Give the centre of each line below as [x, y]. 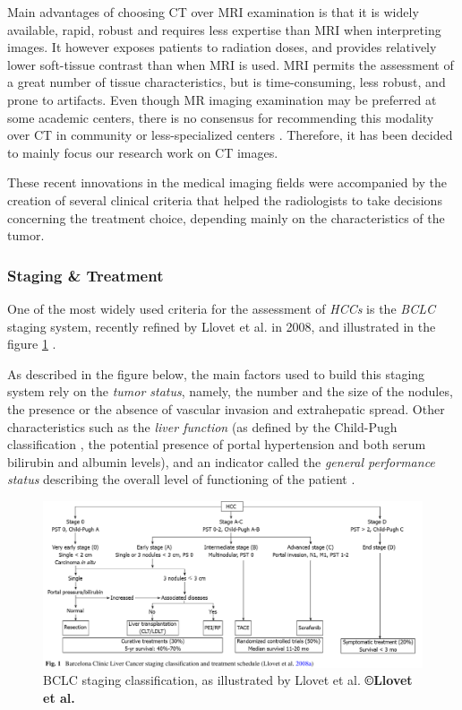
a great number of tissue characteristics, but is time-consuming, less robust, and [227, 82]
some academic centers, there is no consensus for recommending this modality [221, 117]
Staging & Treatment [86, 275]
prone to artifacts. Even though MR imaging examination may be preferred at [222, 99]
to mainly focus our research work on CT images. [143, 152]
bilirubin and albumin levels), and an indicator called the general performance [221, 461]
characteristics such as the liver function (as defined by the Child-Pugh [202, 426]
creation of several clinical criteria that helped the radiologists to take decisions [225, 199]
